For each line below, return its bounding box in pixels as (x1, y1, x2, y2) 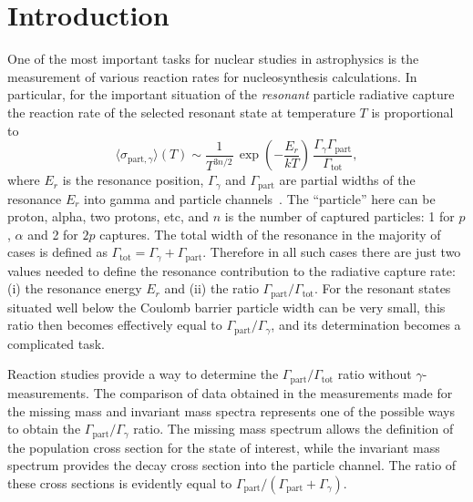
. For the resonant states (314, 279, 451, 298)
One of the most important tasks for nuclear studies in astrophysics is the (7, 49, 419, 68)
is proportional (371, 102, 454, 121)
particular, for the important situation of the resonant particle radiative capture (7, 85, 455, 104)
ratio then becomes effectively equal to (7, 315, 222, 334)
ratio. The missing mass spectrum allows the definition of (133, 419, 454, 438)
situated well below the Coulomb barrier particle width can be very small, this (7, 297, 446, 316)
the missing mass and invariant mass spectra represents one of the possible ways (7, 401, 456, 420)
